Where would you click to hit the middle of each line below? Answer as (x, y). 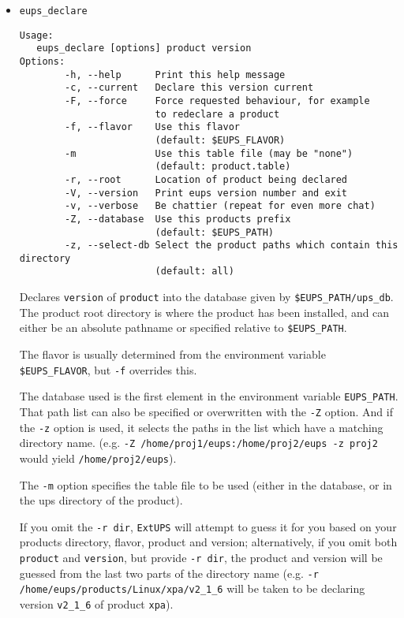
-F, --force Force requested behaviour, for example (217, 101)
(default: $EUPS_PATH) (214, 232)
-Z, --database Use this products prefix (178, 219)
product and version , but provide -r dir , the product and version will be (201, 558)
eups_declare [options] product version (144, 48)
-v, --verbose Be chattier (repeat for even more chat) (220, 206)
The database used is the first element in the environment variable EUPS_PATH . (209, 396)
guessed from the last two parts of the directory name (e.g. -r (169, 573)
